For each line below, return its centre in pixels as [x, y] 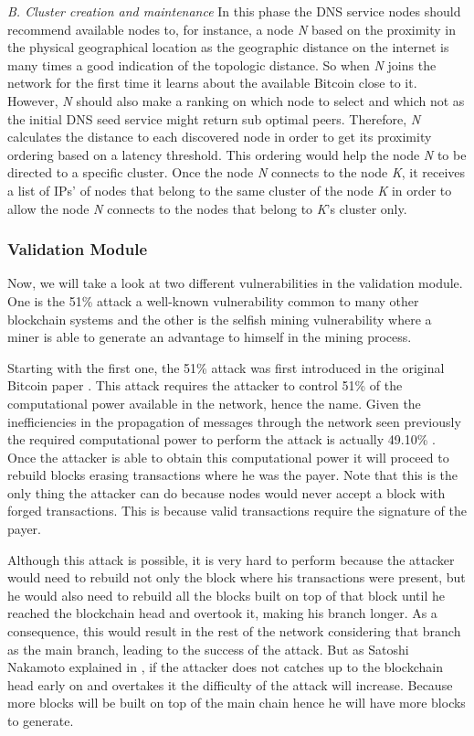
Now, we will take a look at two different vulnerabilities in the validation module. [235, 283]
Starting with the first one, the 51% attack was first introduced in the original [226, 367]
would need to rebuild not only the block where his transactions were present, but [237, 577]
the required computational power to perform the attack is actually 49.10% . [221, 439]
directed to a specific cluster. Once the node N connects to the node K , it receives [237, 172]
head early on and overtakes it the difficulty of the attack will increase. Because [230, 684]
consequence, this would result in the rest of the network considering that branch [234, 631]
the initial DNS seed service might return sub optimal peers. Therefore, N [214, 118]
